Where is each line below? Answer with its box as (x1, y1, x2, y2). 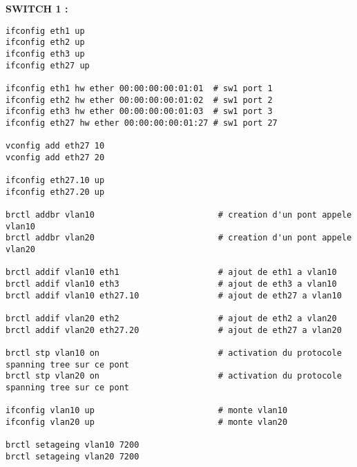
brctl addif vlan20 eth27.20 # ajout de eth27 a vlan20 (6, 325, 342, 335)
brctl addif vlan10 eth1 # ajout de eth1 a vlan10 (6, 267, 337, 278)
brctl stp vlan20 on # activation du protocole (6, 371, 342, 381)
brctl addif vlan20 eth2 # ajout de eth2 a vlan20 (6, 314, 337, 323)
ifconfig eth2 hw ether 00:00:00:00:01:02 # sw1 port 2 (6, 95, 273, 105)
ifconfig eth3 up (6, 48, 85, 59)
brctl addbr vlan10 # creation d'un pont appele (6, 210, 352, 220)
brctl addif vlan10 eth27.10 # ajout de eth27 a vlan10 (6, 290, 342, 301)
